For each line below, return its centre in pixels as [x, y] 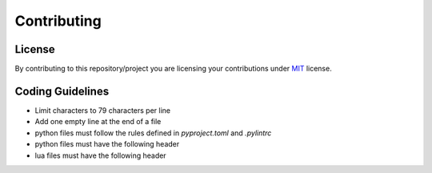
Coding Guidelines [62, 91]
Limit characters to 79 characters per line [103, 110]
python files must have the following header [107, 144]
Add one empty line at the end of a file [98, 122]
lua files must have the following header [101, 155]
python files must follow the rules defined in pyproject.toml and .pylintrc [153, 133]
